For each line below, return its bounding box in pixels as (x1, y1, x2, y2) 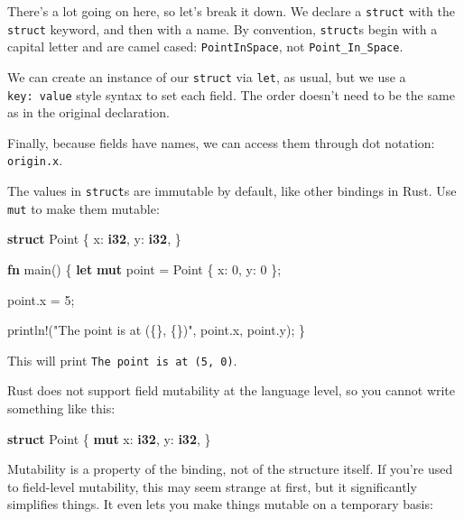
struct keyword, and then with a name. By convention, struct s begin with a (7, 19, 438, 38)
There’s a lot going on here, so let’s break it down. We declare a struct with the (7, 2, 455, 20)
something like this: (7, 399, 116, 418)
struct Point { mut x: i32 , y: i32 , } (7, 429, 211, 448)
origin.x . (7, 151, 63, 170)
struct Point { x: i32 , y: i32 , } (7, 229, 181, 248)
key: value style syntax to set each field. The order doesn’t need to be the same (7, 85, 455, 104)
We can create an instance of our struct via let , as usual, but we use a (7, 67, 406, 86)
